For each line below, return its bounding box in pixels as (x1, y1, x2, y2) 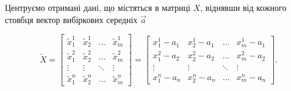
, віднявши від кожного (200, 1, 287, 13)
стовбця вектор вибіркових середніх (5, 13, 138, 25)
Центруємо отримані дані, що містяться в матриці (5, 1, 190, 13)
